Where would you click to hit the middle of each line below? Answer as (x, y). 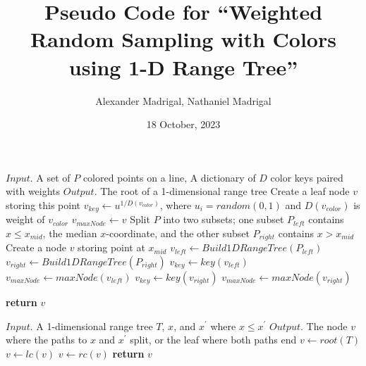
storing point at (111, 247)
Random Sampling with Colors (183, 39)
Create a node (36, 247)
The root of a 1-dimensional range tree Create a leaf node (225, 191)
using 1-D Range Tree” (183, 67)
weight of (25, 219)
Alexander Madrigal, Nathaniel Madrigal (183, 100)
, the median (70, 233)
